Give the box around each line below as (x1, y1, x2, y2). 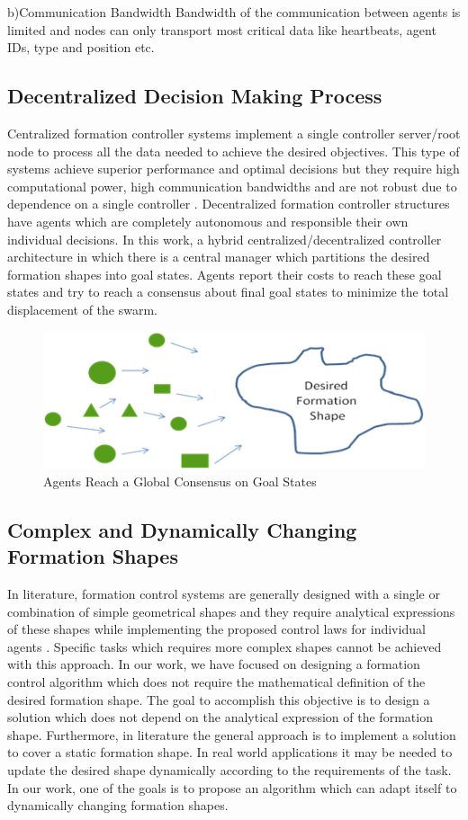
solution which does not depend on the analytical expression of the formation (7, 708, 433, 726)
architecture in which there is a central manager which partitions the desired (7, 247, 430, 266)
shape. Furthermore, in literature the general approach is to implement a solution (7, 725, 456, 744)
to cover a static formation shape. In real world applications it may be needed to (7, 743, 453, 762)
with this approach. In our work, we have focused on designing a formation (7, 655, 420, 673)
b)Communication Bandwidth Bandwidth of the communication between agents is (7, 3, 461, 21)
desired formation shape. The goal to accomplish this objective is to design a (7, 690, 430, 709)
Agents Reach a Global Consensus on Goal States (43, 471, 317, 490)
